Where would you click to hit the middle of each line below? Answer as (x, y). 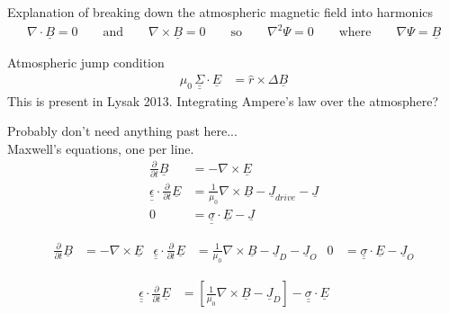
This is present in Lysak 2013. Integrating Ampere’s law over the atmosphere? (223, 100)
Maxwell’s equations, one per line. (101, 148)
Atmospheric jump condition (86, 63)
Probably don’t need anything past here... (122, 131)
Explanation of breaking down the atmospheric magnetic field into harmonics (220, 12)
